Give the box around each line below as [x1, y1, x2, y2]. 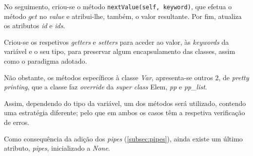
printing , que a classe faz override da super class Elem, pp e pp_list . [4, 82, 207, 92]
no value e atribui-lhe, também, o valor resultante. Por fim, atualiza [39, 11, 242, 21]
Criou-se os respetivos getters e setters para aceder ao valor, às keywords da [4, 36, 229, 47]
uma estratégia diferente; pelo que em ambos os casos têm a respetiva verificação [4, 107, 245, 118]
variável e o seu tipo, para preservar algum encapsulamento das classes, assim [4, 46, 235, 56]
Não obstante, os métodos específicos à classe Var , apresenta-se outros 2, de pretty [4, 72, 249, 82]
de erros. [4, 117, 30, 127]
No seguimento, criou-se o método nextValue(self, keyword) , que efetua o [4, 1, 232, 11]
